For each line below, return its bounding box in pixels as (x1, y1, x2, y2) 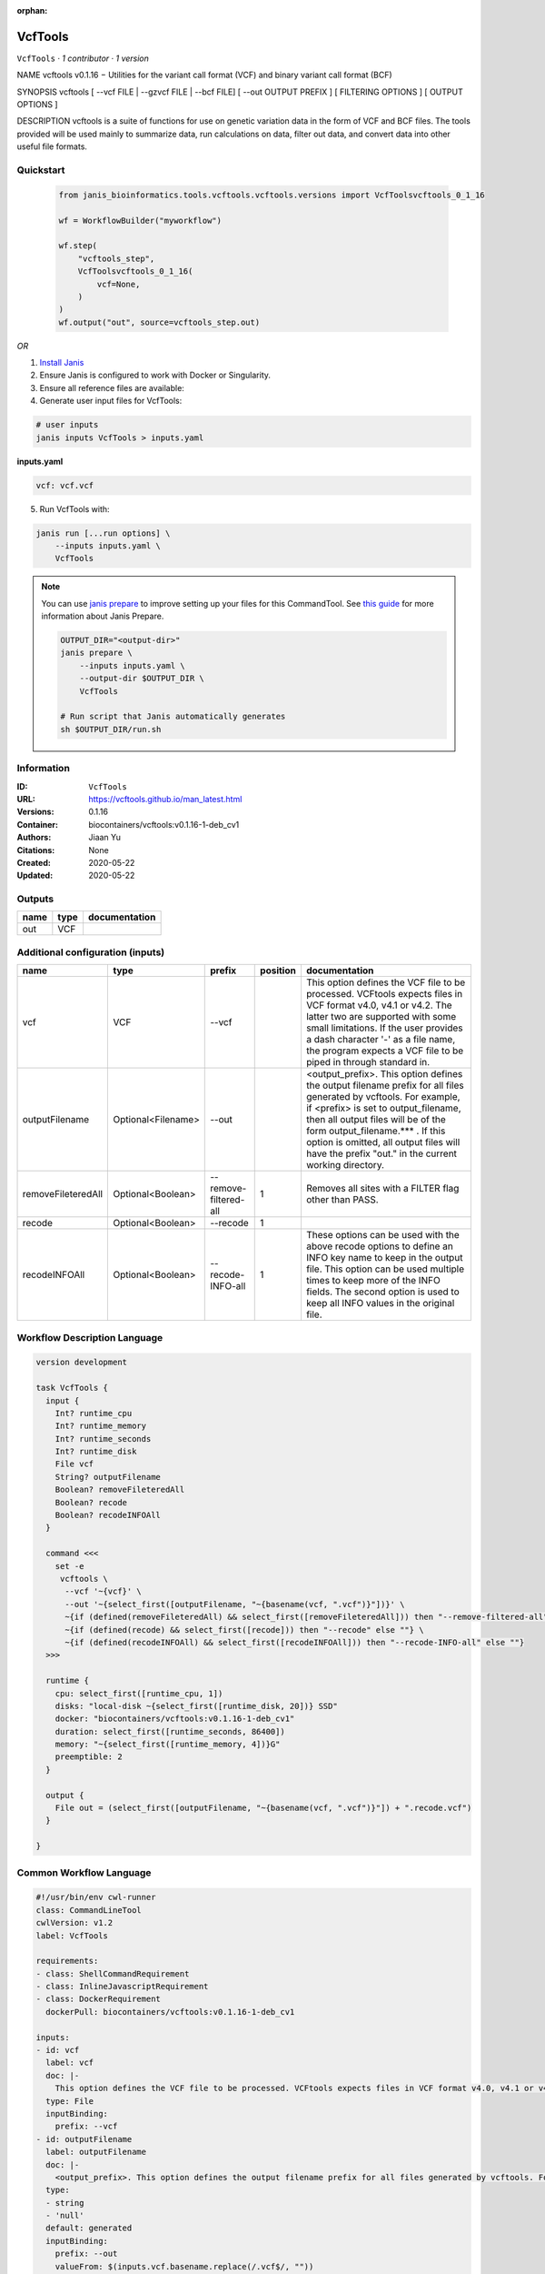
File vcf (54, 1459, 94, 1469)
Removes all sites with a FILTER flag (305, 1182, 460, 1195)
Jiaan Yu (88, 832, 122, 843)
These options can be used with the (305, 1229, 461, 1242)
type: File (45, 2096, 94, 2106)
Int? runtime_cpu (54, 1408, 133, 1418)
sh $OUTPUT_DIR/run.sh (60, 724, 162, 734)
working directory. (305, 1159, 385, 1172)
